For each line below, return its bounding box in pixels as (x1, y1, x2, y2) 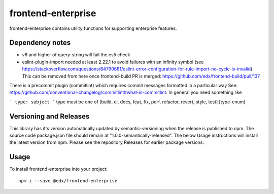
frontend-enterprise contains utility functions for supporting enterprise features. (9, 25, 177, 31)
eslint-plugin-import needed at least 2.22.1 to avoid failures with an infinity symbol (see (22, 59, 204, 65)
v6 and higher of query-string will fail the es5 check (22, 52, 130, 58)
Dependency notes (9, 38, 71, 47)
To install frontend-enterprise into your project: (9, 166, 108, 172)
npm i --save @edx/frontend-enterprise (18, 178, 118, 183)
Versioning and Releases (9, 112, 90, 121)
